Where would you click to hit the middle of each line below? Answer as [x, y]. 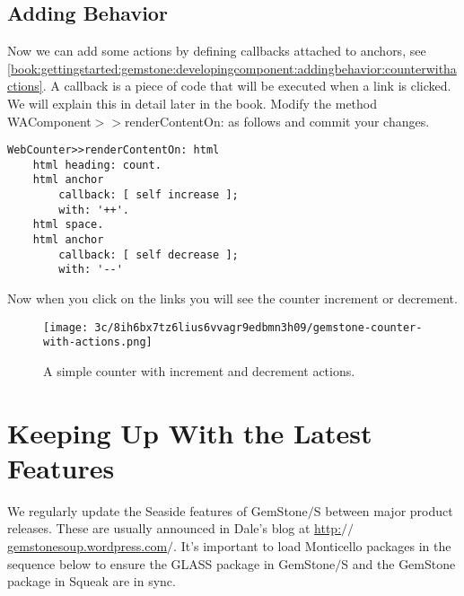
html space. [68, 225]
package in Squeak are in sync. [92, 581]
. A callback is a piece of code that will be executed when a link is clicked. [247, 86]
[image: [66, 327]
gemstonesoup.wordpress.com [88, 546]
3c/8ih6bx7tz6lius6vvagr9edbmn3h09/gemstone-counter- [258, 327]
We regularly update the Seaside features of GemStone [158, 510]
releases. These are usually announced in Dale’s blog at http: [175, 528]
